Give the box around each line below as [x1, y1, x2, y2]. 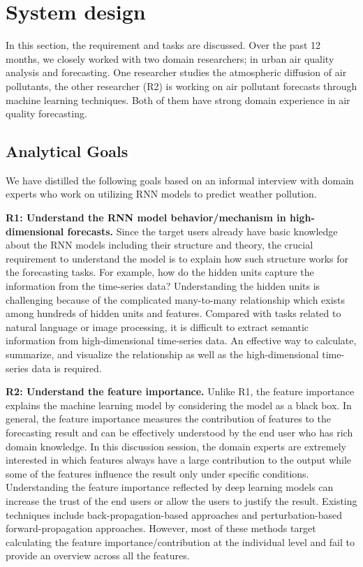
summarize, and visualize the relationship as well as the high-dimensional [6, 347, 319, 362]
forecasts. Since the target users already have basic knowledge [67, 223, 338, 238]
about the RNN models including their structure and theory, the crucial [6, 237, 313, 252]
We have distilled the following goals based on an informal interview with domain [6, 172, 354, 187]
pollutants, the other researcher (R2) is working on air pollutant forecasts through [6, 78, 357, 93]
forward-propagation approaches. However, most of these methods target [6, 521, 316, 536]
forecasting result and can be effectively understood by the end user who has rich [6, 425, 353, 439]
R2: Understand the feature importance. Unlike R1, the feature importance [6, 384, 355, 399]
